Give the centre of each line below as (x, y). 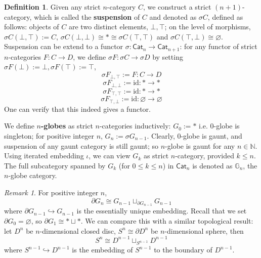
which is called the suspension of (87, 16)
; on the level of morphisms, (208, 27)
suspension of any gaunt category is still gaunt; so (81, 145)
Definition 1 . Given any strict (52, 7)
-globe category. (33, 175)
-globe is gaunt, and (211, 136)
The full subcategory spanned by (55, 165)
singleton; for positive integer (49, 136)
